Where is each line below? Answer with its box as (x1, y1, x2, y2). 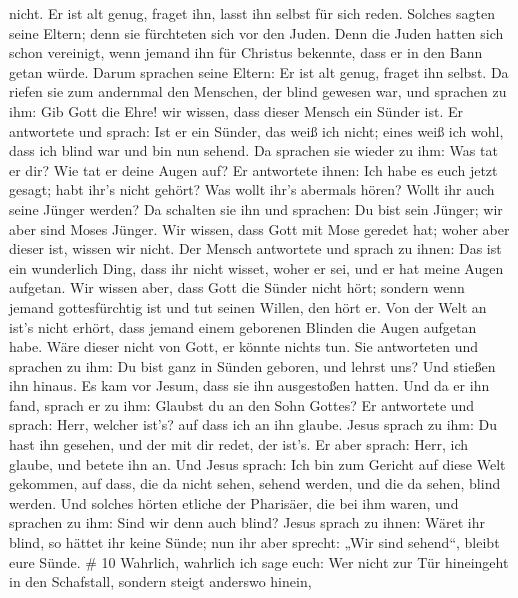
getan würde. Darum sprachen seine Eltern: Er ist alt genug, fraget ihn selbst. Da (9, 61, 509, 82)
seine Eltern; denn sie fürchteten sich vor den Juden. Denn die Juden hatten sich (9, 22, 504, 43)
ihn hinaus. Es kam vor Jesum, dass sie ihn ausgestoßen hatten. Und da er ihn (9, 375, 490, 396)
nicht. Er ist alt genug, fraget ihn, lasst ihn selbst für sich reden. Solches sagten (9, 3, 495, 23)
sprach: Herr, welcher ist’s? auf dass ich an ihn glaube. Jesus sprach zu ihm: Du (9, 414, 498, 435)
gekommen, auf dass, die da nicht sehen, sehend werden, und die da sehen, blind (9, 473, 501, 494)
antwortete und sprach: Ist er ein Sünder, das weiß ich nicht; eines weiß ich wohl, (9, 120, 504, 141)
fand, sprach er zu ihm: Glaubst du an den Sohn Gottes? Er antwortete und (9, 394, 475, 415)
